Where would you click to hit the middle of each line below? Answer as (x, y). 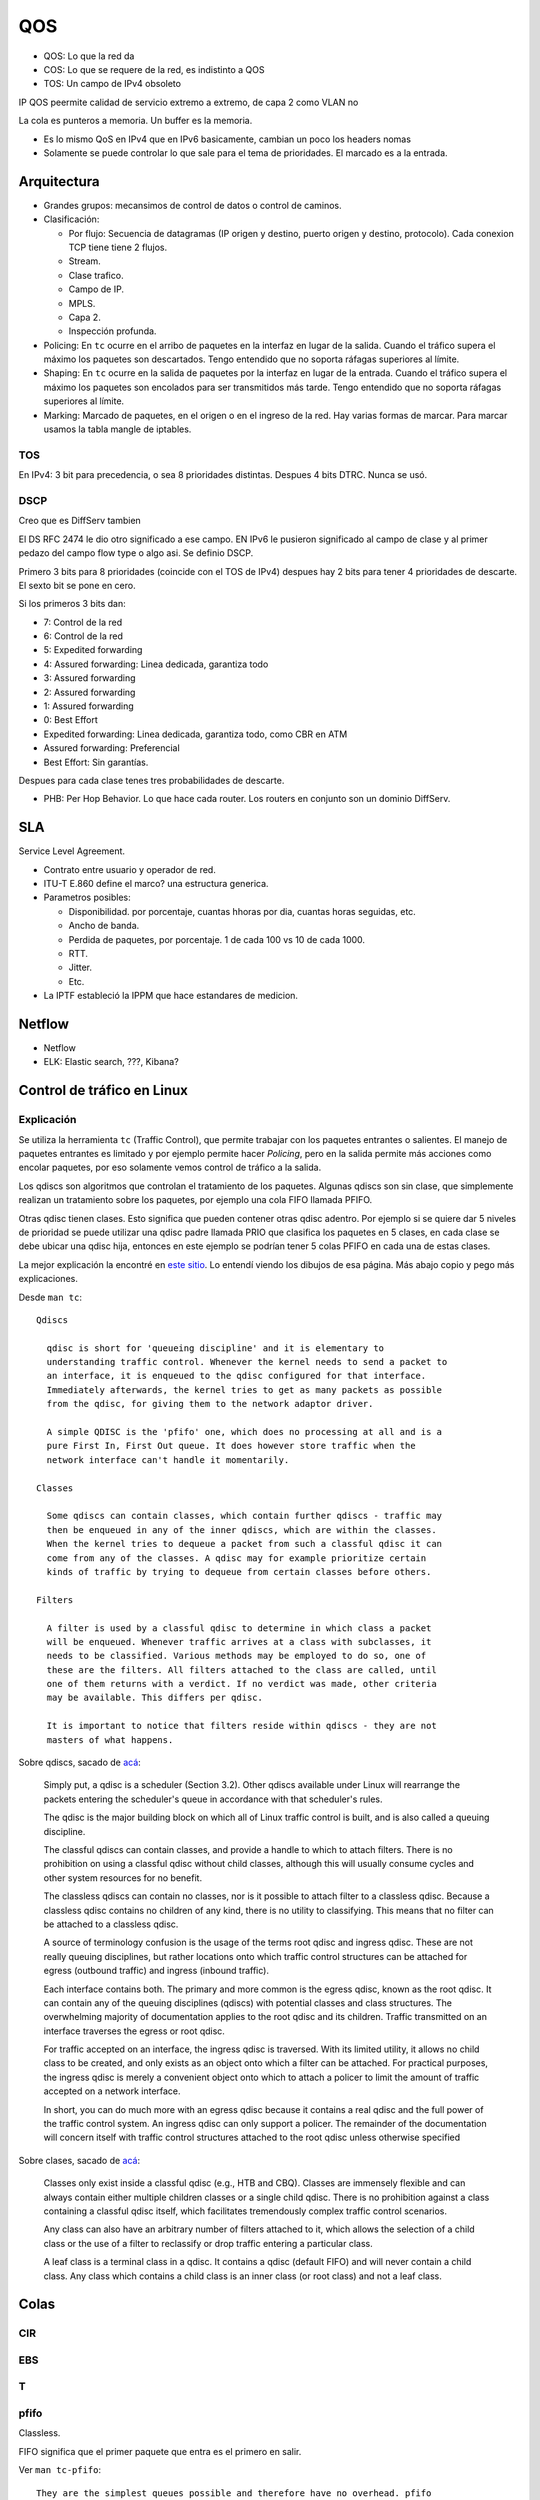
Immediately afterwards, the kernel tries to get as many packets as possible (244, 1389)
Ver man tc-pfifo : (60, 2470)
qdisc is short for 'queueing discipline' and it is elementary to (215, 1348)
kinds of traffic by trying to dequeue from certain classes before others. (239, 1571)
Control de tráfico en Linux (103, 1090)
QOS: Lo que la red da (89, 56)
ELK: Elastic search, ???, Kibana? (111, 1062)
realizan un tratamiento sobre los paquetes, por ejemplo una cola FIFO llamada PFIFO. (195, 1200)
